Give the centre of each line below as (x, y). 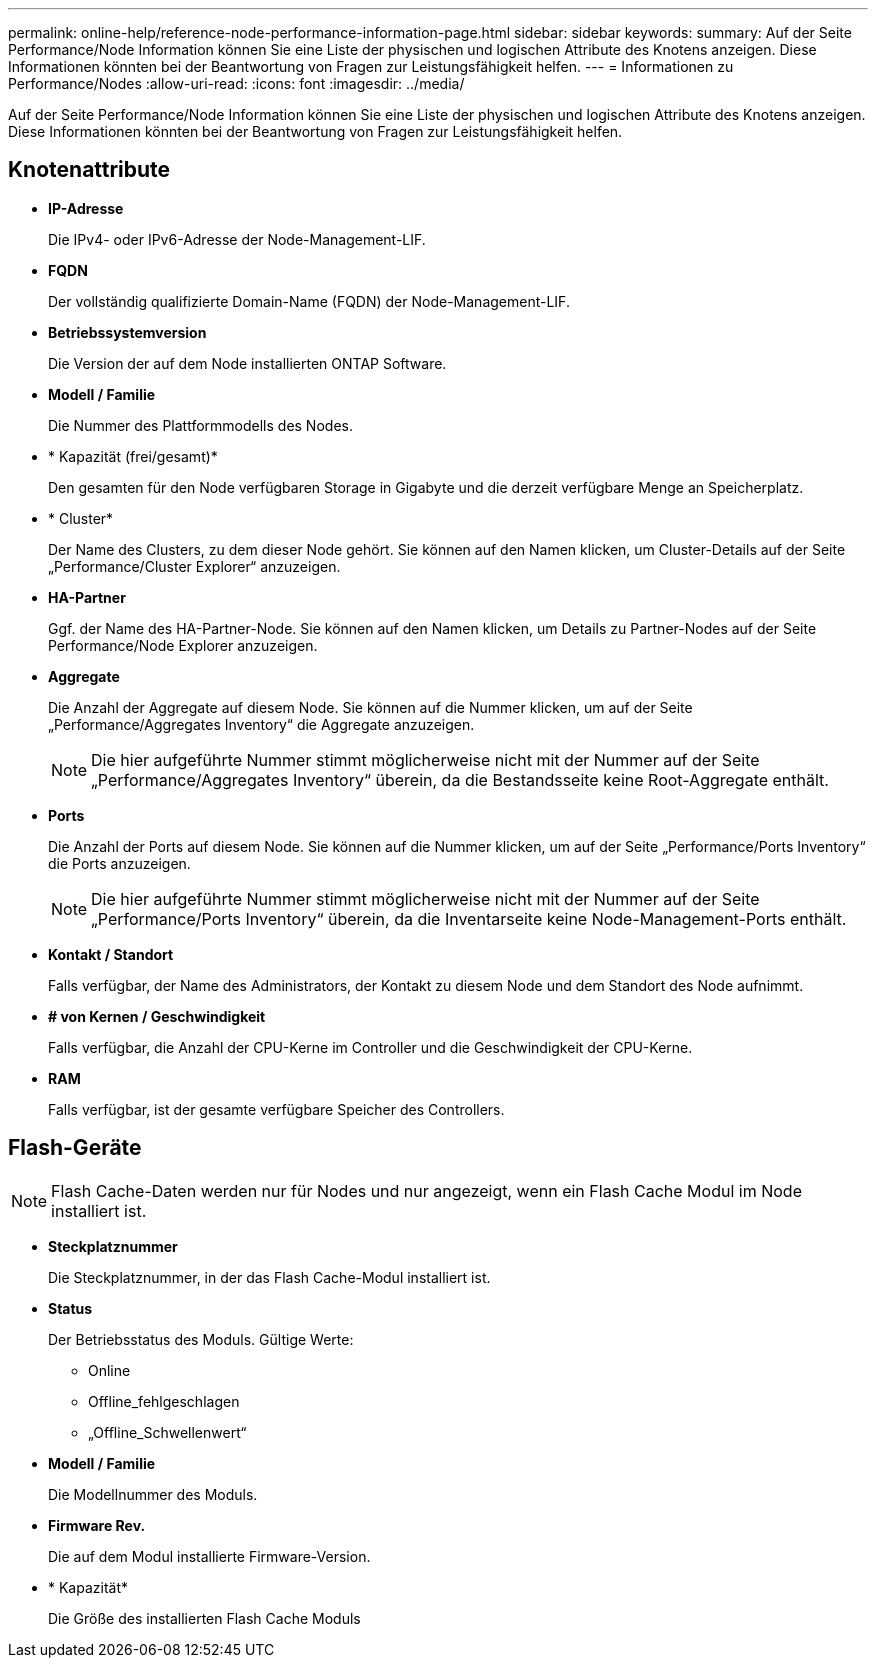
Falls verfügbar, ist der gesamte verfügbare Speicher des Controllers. (276, 1109)
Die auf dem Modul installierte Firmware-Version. (209, 1556)
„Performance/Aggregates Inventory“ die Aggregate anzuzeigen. (261, 724)
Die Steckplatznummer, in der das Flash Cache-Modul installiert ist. (269, 1277)
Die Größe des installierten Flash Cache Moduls (204, 1618)
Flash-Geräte (75, 1148)
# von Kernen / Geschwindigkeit (157, 1016)
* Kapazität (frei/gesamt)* (133, 456)
